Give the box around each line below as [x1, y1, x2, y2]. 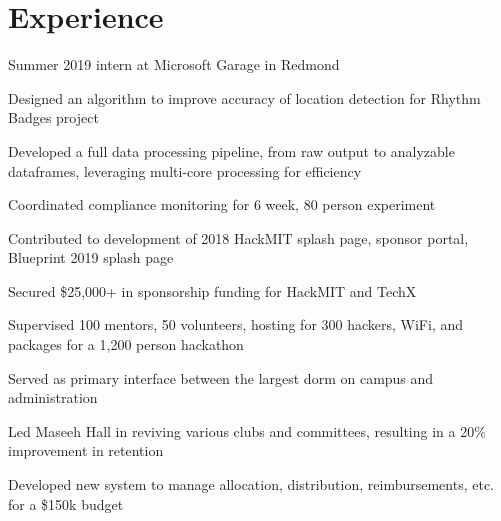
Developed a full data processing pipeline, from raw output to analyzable [8, 140, 455, 161]
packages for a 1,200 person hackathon [8, 334, 244, 355]
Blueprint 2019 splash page [8, 247, 174, 268]
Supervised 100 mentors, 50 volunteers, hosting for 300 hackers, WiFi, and [8, 314, 464, 335]
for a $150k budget [8, 493, 124, 514]
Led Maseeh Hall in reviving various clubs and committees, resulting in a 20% [8, 420, 486, 441]
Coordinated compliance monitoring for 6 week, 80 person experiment [8, 194, 436, 215]
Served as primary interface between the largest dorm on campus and [8, 367, 434, 388]
